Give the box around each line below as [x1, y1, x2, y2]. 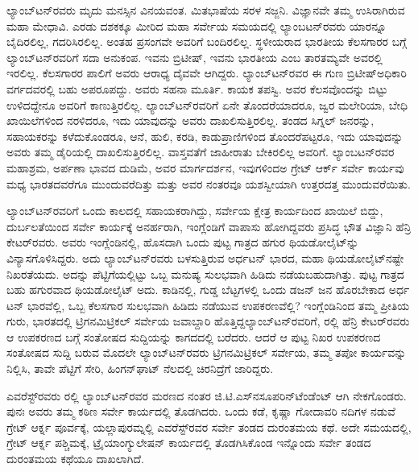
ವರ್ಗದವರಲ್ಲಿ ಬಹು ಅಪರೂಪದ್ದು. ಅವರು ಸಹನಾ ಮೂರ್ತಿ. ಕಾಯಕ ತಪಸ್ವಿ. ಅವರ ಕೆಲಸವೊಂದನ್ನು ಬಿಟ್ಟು [6, 80, 388, 97]
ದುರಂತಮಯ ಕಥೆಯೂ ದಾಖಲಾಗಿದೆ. [6, 450, 144, 467]
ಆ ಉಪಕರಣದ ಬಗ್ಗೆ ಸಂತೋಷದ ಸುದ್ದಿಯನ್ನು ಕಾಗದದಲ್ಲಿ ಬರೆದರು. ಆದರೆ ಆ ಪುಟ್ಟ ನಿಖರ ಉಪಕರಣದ [6, 328, 381, 345]
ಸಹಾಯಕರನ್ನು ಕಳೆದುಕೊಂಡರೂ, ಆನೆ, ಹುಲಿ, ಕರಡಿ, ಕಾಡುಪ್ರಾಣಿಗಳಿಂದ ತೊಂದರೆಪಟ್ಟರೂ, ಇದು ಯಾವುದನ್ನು [6, 127, 404, 144]
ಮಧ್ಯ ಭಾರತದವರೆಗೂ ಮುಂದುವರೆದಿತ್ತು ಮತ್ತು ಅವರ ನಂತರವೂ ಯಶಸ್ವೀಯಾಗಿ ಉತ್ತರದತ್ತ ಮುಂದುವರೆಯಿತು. [6, 175, 411, 192]
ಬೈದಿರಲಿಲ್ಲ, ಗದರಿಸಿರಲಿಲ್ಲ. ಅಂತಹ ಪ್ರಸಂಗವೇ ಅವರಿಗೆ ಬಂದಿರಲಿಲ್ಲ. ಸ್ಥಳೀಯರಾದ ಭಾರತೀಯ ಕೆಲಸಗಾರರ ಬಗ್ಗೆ [6, 33, 407, 50]
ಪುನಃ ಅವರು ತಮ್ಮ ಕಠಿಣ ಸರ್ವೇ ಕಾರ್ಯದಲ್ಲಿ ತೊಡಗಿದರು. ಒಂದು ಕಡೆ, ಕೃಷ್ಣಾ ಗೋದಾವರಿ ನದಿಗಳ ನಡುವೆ [6, 403, 395, 420]
